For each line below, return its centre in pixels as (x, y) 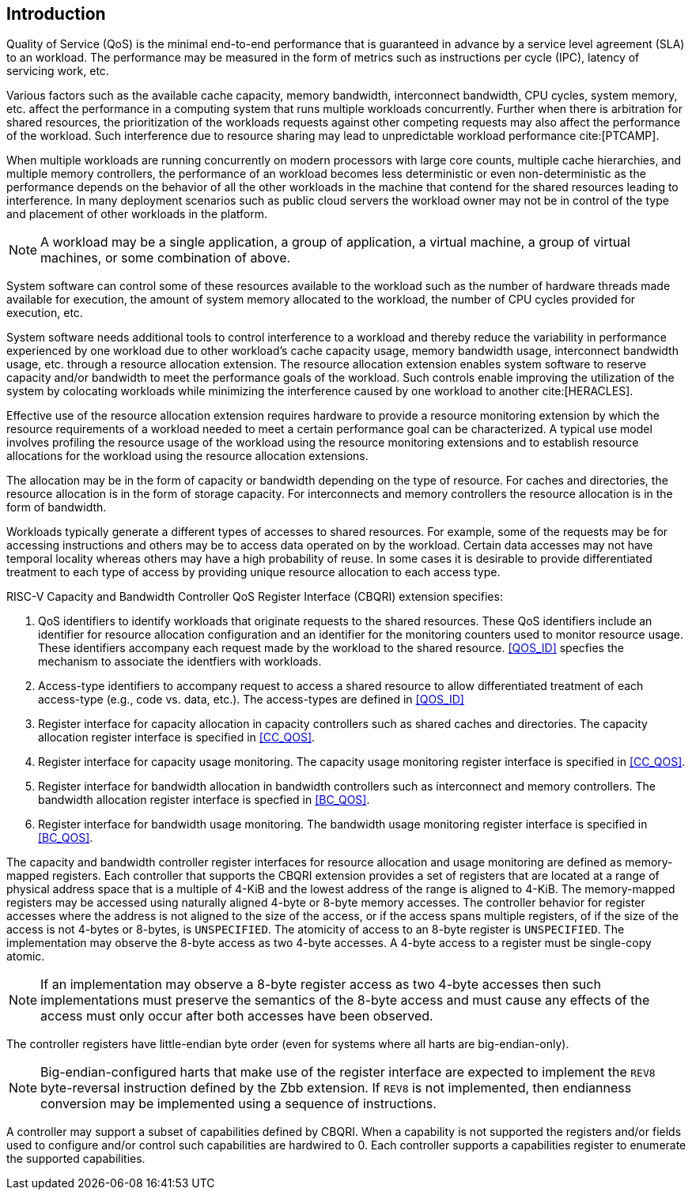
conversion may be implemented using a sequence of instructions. (238, 1104)
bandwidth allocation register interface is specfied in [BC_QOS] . (204, 800)
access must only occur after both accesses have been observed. (237, 1016)
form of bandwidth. (57, 507)
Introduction (56, 14)
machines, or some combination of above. (166, 258)
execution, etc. (45, 313)
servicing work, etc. (58, 71)
